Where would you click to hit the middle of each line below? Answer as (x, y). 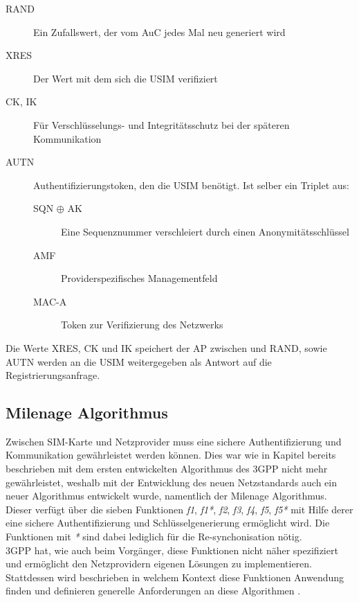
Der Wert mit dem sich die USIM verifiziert (126, 78)
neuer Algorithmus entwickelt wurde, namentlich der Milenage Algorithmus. (166, 496)
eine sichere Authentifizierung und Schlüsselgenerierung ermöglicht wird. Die (168, 523)
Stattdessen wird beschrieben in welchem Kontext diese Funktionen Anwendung (175, 577)
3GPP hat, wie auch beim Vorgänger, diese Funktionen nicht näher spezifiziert (172, 550)
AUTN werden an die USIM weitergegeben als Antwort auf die (139, 361)
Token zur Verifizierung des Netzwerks (142, 325)
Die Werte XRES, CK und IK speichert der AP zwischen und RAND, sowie (166, 347)
